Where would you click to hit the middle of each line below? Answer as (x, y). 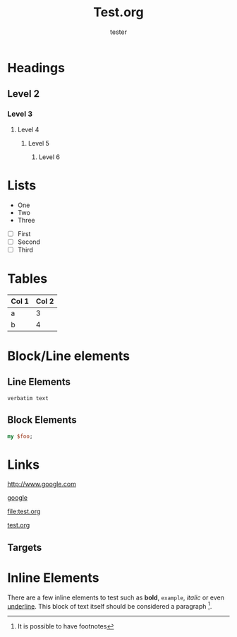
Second (29, 242)
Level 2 (24, 94)
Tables (28, 278)
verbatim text (28, 398)
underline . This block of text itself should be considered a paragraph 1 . (110, 605)
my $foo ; (20, 436)
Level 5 (38, 143)
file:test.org (24, 512)
